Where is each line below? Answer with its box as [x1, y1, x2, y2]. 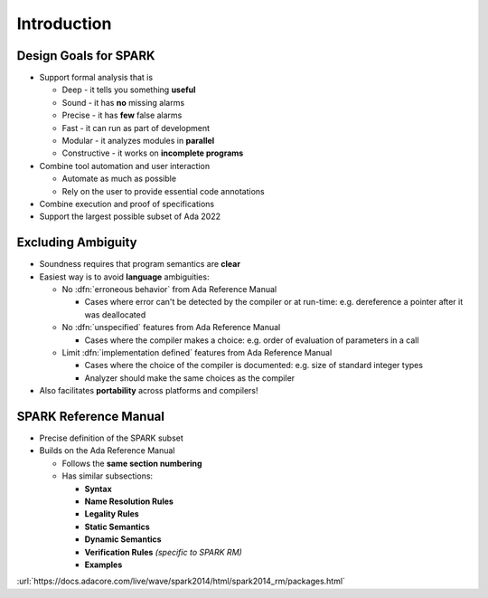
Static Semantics [84, 521, 151, 532]
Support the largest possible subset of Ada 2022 [39, 211, 221, 222]
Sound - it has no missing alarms [61, 97, 185, 108]
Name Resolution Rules [84, 496, 174, 507]
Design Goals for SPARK [16, 48, 155, 63]
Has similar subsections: [61, 470, 154, 481]
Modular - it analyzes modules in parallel [61, 136, 215, 147]
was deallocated [84, 308, 146, 320]
